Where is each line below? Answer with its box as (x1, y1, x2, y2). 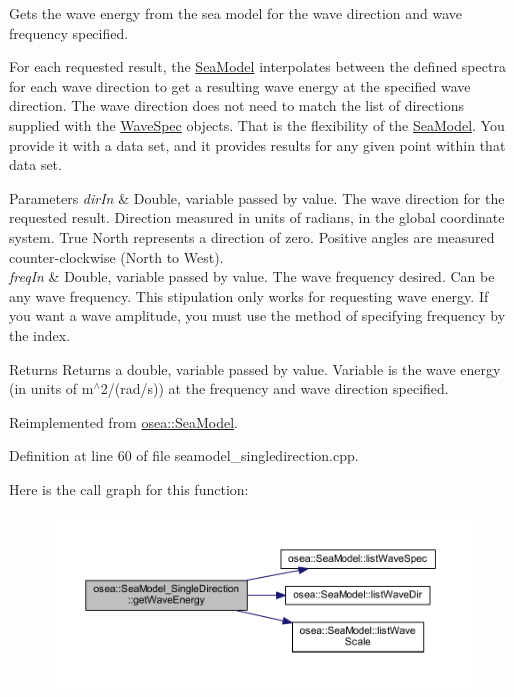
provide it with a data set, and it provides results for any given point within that (9, 134, 506, 155)
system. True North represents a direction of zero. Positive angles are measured (9, 226, 495, 247)
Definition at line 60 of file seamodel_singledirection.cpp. (9, 445, 359, 466)
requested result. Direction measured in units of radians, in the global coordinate (9, 207, 505, 228)
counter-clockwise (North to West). (9, 246, 224, 267)
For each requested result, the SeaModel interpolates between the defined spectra (9, 56, 506, 77)
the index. (9, 324, 71, 345)
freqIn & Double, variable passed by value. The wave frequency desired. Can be (9, 266, 495, 287)
